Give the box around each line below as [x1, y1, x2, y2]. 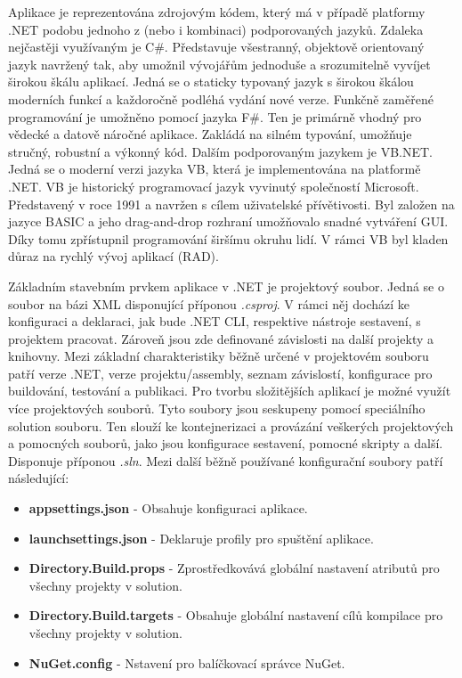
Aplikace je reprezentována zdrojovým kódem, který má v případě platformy [8, 3, 426, 20]
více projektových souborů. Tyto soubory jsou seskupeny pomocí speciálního [8, 399, 426, 418]
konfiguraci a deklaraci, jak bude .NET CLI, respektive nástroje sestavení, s [8, 312, 421, 331]
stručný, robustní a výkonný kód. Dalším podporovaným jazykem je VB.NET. [8, 142, 433, 160]
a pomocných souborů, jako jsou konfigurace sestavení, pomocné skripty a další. [8, 434, 443, 453]
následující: [8, 469, 69, 487]
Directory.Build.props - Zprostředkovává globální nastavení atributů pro [28, 559, 440, 577]
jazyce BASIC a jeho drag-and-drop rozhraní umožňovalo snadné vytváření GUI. [8, 212, 449, 231]
